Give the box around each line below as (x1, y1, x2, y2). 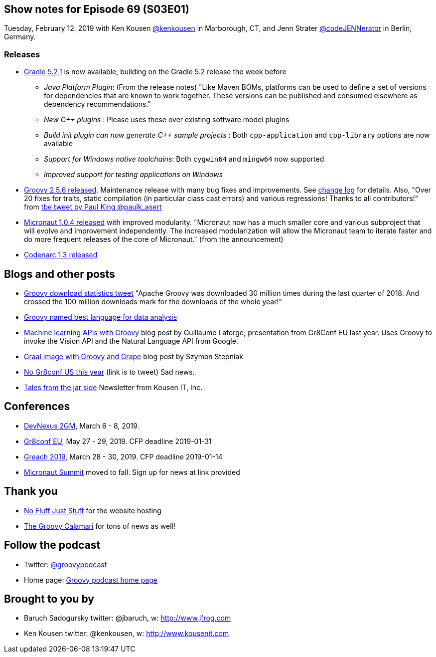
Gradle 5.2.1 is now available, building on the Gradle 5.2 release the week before (24, 67, 287, 76)
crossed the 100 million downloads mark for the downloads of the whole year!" (24, 297, 283, 306)
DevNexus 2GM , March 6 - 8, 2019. (24, 421, 140, 430)
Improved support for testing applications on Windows (44, 170, 223, 179)
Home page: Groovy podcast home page (24, 575, 157, 584)
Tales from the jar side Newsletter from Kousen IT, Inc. (24, 383, 203, 392)
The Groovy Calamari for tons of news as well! (24, 521, 175, 530)
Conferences (4, 400, 70, 413)
